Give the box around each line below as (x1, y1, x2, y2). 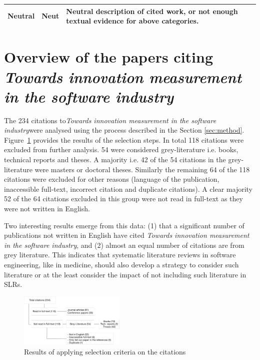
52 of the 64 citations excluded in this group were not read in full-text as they (4, 193, 243, 204)
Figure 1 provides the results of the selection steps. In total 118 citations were (4, 134, 244, 145)
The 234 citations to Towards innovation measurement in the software (4, 115, 216, 125)
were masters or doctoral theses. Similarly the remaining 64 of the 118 (34, 164, 250, 174)
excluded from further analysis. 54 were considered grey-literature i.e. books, (4, 144, 238, 155)
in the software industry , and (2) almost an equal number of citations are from (4, 239, 244, 250)
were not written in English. (4, 203, 90, 214)
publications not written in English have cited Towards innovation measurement (4, 230, 249, 240)
